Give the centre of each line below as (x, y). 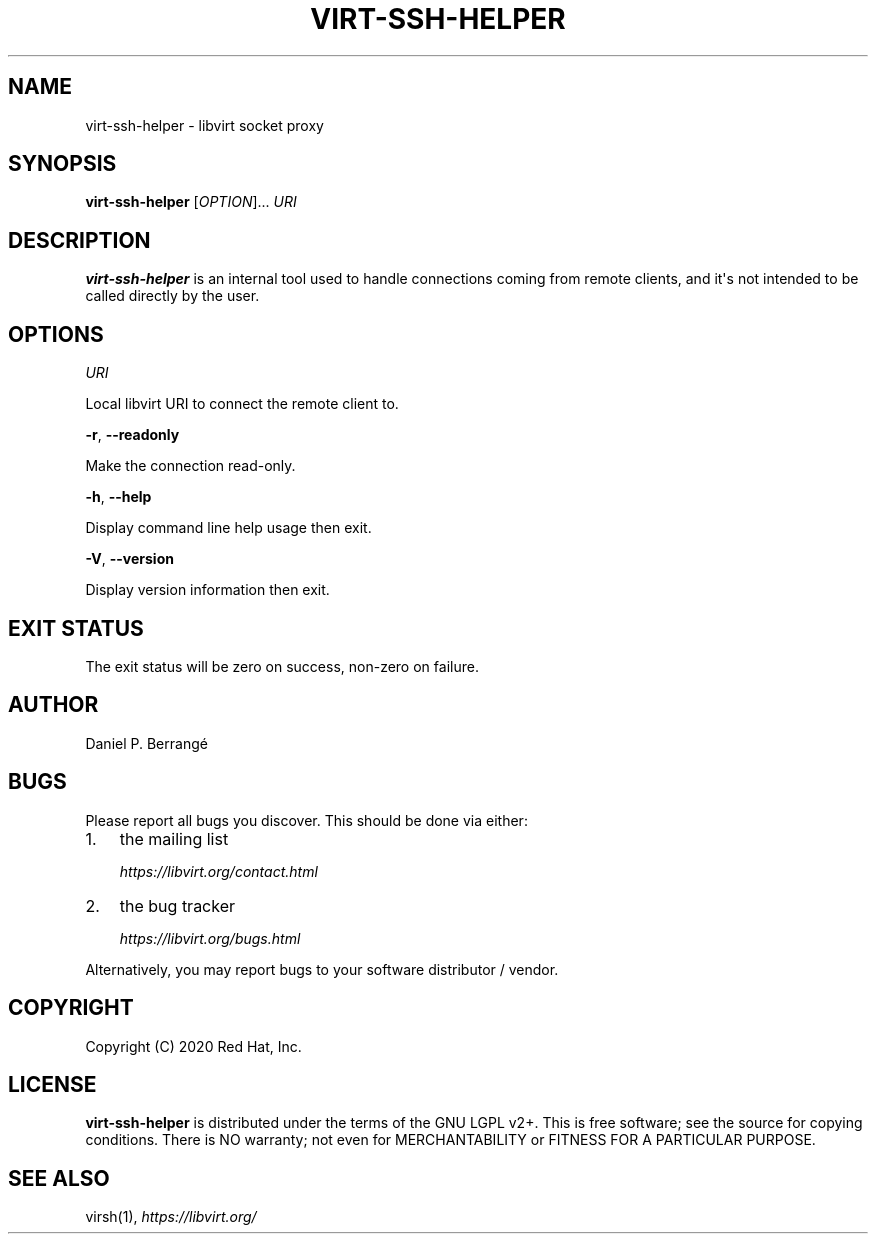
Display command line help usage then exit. (228, 528)
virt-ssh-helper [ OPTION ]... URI (191, 202)
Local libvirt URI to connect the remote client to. (242, 404)
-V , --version (129, 559)
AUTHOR (53, 705)
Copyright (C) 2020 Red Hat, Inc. (193, 1046)
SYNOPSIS (62, 164)
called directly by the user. (172, 296)
